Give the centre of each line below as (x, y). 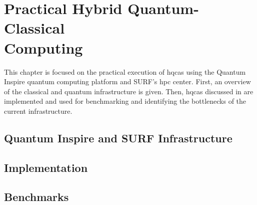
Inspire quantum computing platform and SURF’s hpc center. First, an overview (127, 81)
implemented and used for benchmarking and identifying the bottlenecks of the (125, 101)
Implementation (46, 167)
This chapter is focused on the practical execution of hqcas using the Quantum (125, 71)
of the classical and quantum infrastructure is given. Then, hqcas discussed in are (129, 91)
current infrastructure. (38, 111)
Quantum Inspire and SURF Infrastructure (118, 138)
